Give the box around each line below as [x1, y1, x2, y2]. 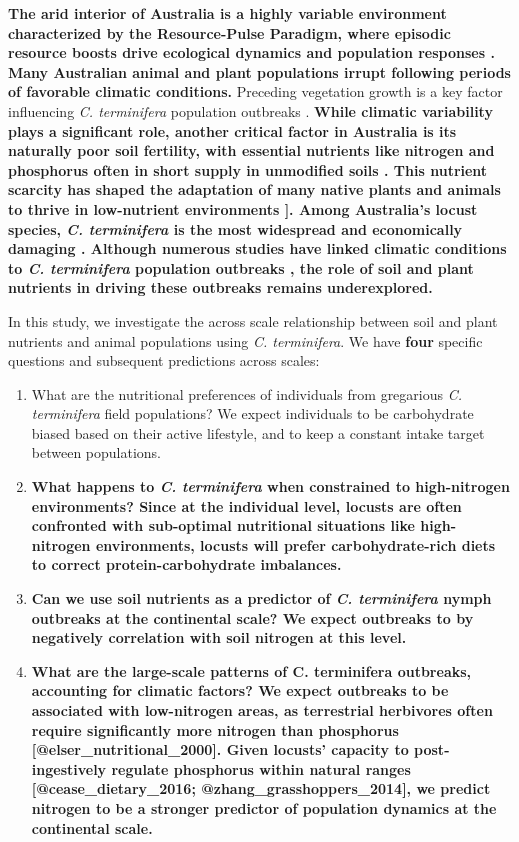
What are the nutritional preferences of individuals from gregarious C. [31, 383, 463, 404]
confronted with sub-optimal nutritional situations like [31, 515, 415, 536]
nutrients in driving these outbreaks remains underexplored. [8, 277, 433, 298]
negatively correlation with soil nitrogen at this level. [31, 627, 407, 648]
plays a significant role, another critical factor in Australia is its [8, 120, 457, 141]
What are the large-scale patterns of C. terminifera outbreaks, [31, 660, 472, 681]
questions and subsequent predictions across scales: [8, 350, 320, 371]
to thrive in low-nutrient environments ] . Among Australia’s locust [8, 198, 478, 219]
